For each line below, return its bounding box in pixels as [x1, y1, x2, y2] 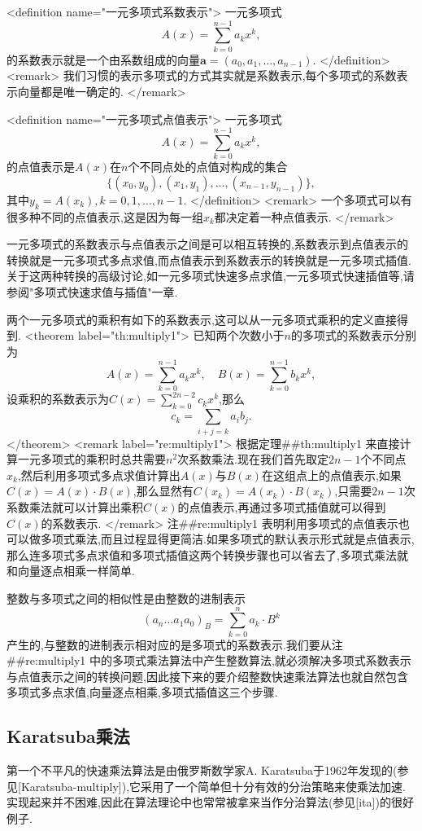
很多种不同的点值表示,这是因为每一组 [7, 208, 203, 225]
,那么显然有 [133, 482, 194, 499]
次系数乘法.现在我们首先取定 [177, 451, 328, 468]
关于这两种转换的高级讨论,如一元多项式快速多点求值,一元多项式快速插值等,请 [7, 267, 415, 284]
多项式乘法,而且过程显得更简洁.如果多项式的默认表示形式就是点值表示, [40, 530, 415, 547]
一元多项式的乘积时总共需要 [17, 451, 166, 468]
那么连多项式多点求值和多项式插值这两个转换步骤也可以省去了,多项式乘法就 [7, 546, 408, 563]
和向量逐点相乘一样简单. [7, 562, 135, 579]
